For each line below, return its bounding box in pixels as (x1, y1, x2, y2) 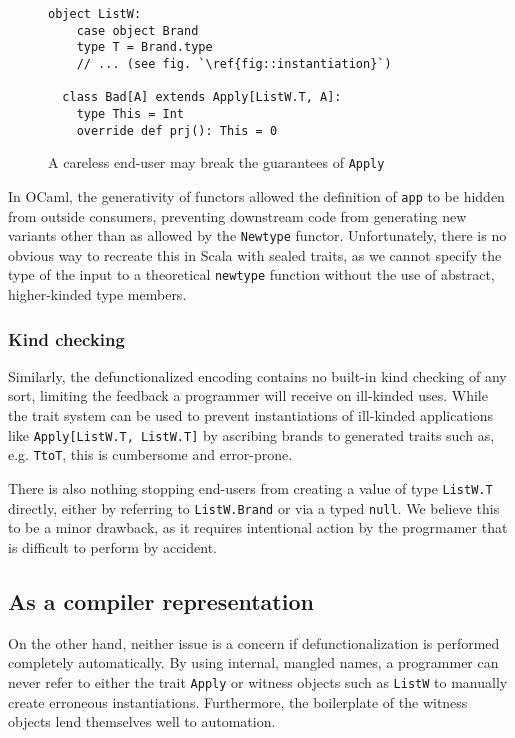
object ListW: (48, 7, 142, 21)
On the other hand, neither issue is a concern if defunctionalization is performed (8, 632, 500, 653)
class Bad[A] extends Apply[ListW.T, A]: (62, 90, 342, 105)
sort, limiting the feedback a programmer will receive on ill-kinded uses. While (8, 385, 488, 406)
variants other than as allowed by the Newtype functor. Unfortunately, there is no (8, 225, 507, 246)
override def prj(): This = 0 (76, 123, 278, 138)
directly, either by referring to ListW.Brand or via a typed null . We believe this (8, 497, 500, 518)
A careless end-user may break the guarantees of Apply (48, 152, 385, 173)
